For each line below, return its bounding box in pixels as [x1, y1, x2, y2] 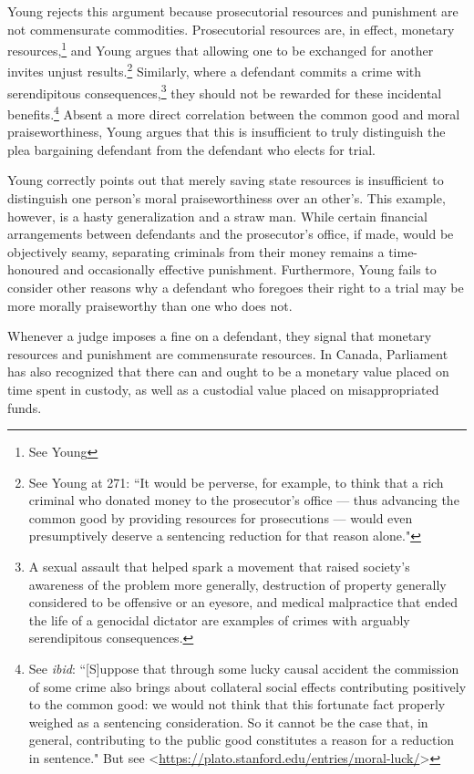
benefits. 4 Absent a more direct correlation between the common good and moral [7, 101, 460, 123]
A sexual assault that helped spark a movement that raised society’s [28, 557, 410, 576]
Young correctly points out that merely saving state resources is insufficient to [7, 170, 444, 190]
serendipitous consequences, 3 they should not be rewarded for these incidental [7, 80, 442, 102]
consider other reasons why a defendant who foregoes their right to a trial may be [7, 277, 464, 296]
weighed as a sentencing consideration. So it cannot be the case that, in [28, 712, 428, 731]
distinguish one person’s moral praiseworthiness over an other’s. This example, [7, 188, 446, 207]
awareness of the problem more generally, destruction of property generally [28, 574, 447, 593]
